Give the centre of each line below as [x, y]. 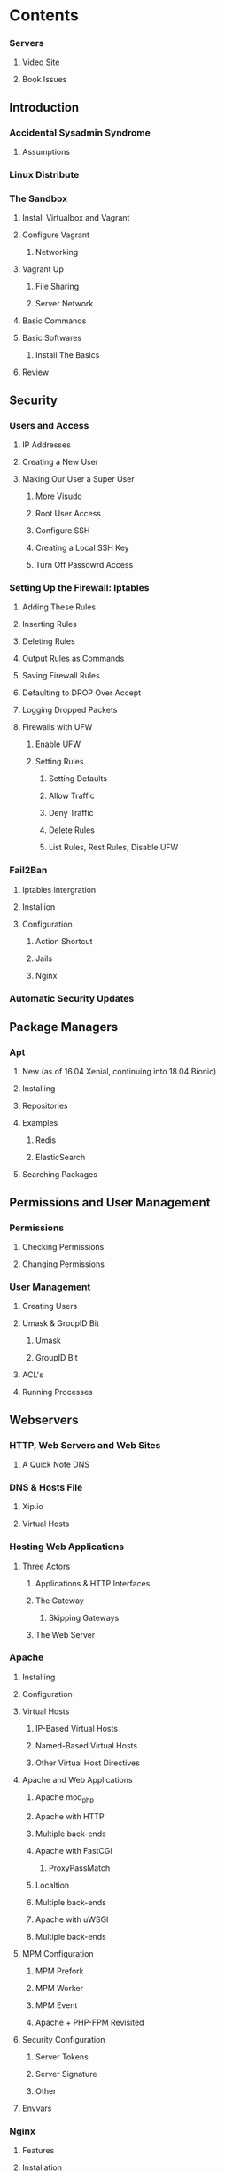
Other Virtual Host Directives [87, 1763]
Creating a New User [60, 462]
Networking [57, 252]
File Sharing [57, 287]
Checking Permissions [63, 1246]
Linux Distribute [44, 175]
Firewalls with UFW [57, 727]
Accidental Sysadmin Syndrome [80, 132]
